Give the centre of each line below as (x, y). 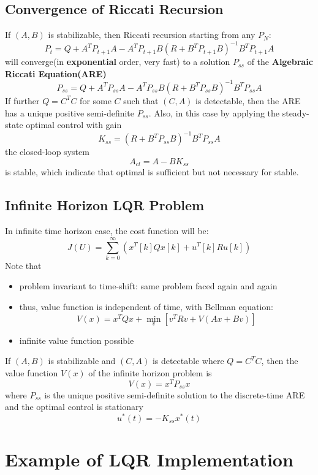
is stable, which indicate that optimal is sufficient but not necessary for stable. (152, 172)
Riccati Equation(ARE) (56, 73)
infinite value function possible (77, 340)
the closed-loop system (47, 152)
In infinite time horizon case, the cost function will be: (107, 231)
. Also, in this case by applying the (214, 112)
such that (141, 100)
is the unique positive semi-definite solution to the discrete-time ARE (175, 394)
